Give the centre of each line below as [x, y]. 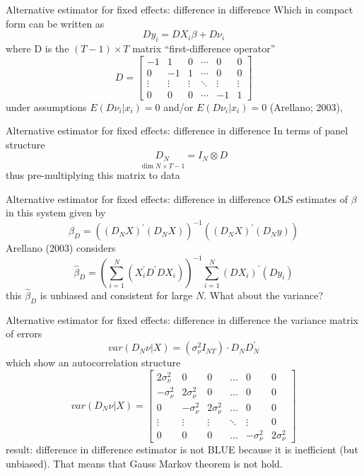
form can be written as [55, 23]
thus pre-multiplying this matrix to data [93, 175]
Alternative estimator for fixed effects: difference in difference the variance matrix [182, 319]
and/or [178, 106]
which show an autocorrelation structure [93, 362]
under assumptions [46, 106]
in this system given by [56, 213]
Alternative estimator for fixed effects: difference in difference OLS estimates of [177, 198]
